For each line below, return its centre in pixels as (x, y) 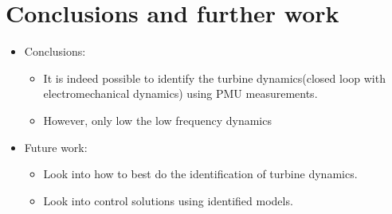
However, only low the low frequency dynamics (157, 120)
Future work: (56, 147)
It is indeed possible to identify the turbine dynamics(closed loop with (214, 78)
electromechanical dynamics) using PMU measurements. (180, 93)
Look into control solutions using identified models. (168, 200)
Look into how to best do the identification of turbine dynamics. (200, 174)
